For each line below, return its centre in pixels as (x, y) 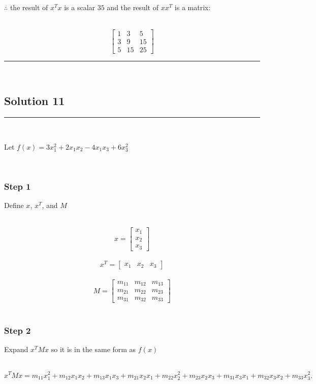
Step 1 (18, 186)
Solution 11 (35, 101)
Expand (16, 349)
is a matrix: (193, 7)
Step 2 (18, 330)
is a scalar (80, 7)
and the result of (133, 7)
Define (14, 205)
